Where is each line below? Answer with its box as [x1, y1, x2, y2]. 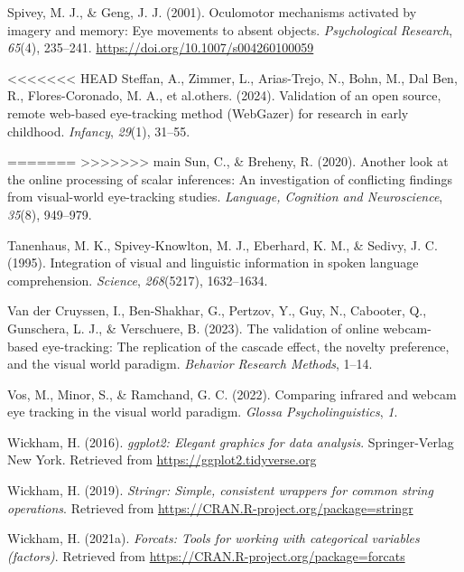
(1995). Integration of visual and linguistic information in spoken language [7, 253, 419, 272]
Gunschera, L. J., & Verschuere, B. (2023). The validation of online [7, 318, 379, 337]
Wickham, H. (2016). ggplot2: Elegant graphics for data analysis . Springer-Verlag [7, 432, 454, 451]
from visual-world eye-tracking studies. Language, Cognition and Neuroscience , [7, 187, 443, 206]
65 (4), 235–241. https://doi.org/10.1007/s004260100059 [7, 38, 314, 57]
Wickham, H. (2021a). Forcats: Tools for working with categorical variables [7, 529, 420, 548]
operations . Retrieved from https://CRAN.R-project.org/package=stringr [7, 498, 413, 517]
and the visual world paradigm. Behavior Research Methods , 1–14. [7, 354, 373, 373]
